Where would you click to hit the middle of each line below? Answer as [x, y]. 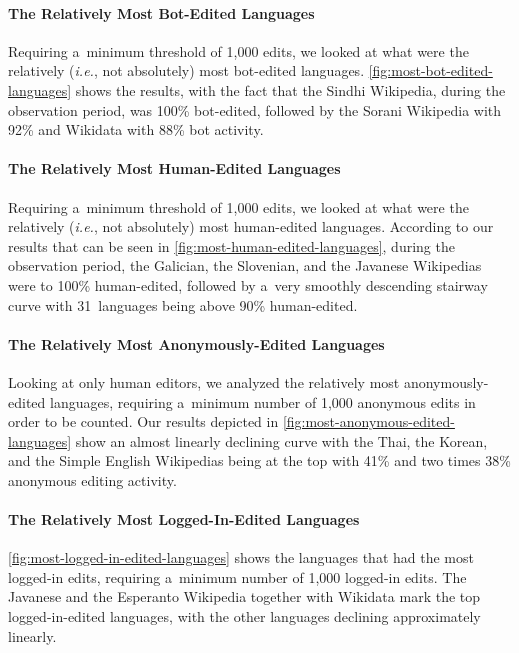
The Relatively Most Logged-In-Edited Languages [184, 519]
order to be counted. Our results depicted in [143, 421]
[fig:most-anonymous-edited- [368, 421]
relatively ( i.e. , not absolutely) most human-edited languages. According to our [251, 226]
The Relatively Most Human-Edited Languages [174, 168]
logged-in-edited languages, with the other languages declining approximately [244, 616]
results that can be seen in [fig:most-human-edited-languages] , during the [231, 245]
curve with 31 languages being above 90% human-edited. [183, 304]
